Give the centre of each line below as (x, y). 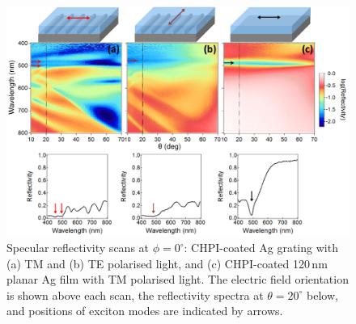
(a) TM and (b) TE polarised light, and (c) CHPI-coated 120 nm (167, 263)
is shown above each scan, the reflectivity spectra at (135, 295)
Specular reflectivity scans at (78, 248)
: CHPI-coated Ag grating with (261, 248)
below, (322, 295)
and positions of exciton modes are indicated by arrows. (145, 311)
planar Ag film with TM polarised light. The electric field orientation (178, 279)
